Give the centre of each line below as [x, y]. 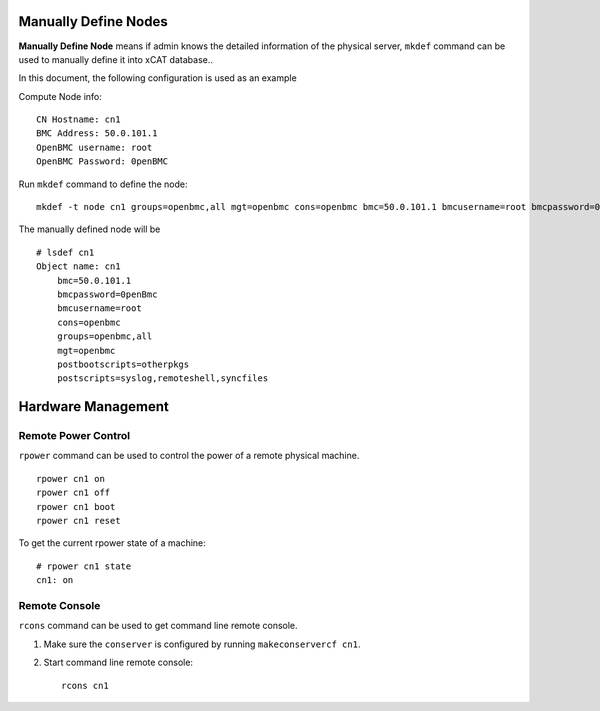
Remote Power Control [74, 436]
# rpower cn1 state [84, 566]
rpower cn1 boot [76, 506]
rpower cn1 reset [78, 521]
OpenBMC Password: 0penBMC [102, 161]
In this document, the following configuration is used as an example [157, 78]
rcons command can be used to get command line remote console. [158, 626]
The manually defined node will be [89, 229]
